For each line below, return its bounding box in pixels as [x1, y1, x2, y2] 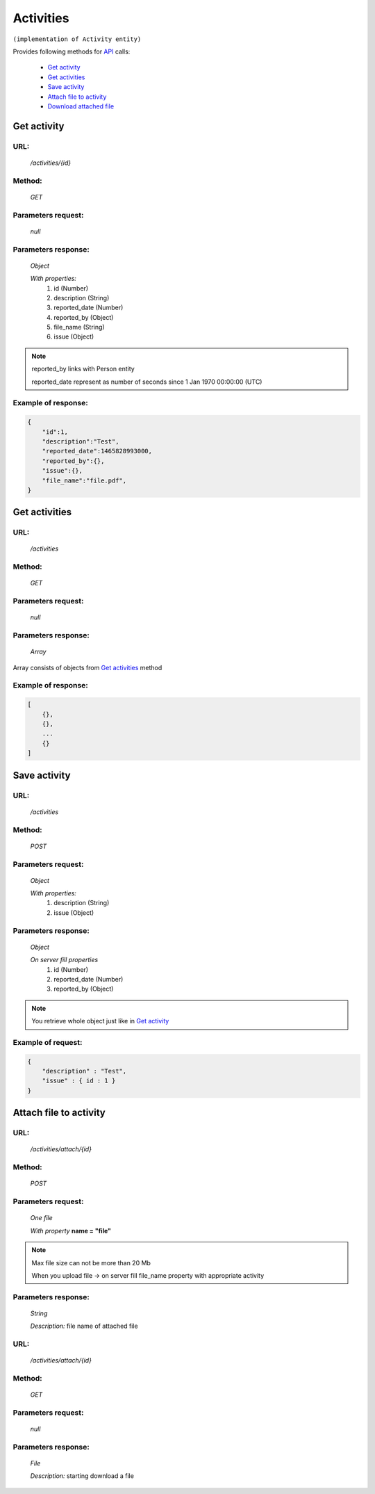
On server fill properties [30, 956, 99, 964]
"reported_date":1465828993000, [42, 447, 153, 455]
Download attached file [47, 102, 115, 111]
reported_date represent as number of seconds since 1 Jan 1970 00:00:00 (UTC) [31, 377, 262, 386]
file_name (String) [53, 323, 105, 332]
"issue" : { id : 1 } [42, 1077, 116, 1085]
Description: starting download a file [30, 1472, 135, 1480]
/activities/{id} [30, 159, 72, 167]
